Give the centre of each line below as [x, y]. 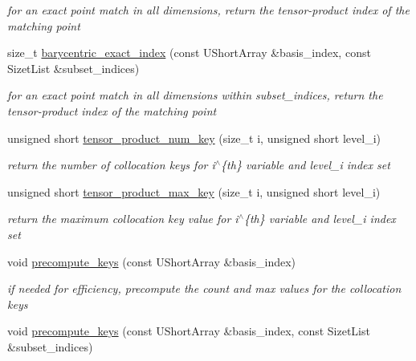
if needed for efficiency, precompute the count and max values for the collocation [204, 288]
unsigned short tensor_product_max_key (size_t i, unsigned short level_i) [194, 191]
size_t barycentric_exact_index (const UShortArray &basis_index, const [189, 53]
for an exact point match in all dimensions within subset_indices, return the [195, 95]
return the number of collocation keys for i [111, 165]
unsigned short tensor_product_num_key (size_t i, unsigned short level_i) [194, 138]
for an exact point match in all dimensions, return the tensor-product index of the [208, 10]
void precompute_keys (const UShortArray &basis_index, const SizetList [189, 331]
